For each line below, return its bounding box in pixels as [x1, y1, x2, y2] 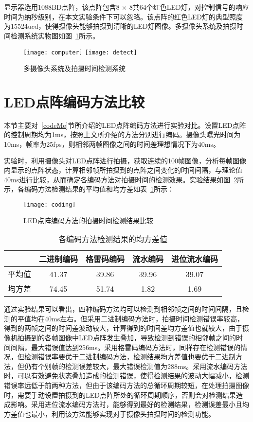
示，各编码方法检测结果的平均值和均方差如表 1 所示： [4, 184, 174, 194]
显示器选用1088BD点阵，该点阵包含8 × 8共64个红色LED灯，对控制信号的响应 [4, 2, 249, 12]
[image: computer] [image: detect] [23, 49, 137, 56]
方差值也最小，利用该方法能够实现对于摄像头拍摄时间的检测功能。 [4, 408, 215, 419]
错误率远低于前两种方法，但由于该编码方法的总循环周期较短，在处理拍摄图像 [4, 380, 249, 390]
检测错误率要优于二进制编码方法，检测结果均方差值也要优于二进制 [24, 352, 235, 362]
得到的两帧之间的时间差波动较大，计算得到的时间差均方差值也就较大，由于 [4, 323, 242, 333]
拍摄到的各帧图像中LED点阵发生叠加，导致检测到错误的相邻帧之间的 [17, 332, 236, 342]
